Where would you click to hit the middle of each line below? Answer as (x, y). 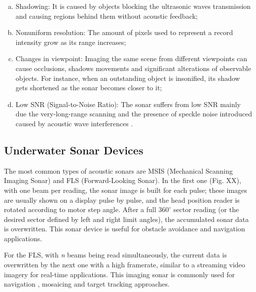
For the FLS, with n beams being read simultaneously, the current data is (115, 255)
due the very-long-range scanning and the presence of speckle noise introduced (134, 114)
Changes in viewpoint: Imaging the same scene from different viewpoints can (131, 58)
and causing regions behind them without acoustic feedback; (107, 16)
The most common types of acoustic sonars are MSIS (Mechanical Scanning (118, 170)
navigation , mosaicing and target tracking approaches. (87, 284)
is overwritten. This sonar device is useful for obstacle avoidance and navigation (125, 229)
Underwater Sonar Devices (74, 150)
